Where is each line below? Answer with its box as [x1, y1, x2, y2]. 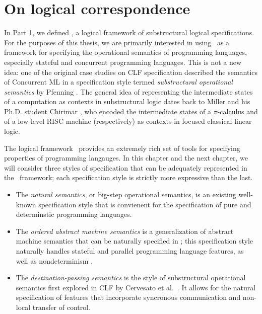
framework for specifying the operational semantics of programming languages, [4, 47, 247, 57]
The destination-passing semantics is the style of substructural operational [16, 272, 246, 283]
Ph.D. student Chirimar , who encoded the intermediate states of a [4, 106, 212, 116]
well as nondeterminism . [16, 255, 93, 266]
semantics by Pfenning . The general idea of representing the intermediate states [4, 86, 253, 97]
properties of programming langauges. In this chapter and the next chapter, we [4, 152, 248, 163]
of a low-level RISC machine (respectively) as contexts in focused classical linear [4, 116, 252, 126]
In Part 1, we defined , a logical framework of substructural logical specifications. [4, 27, 254, 38]
